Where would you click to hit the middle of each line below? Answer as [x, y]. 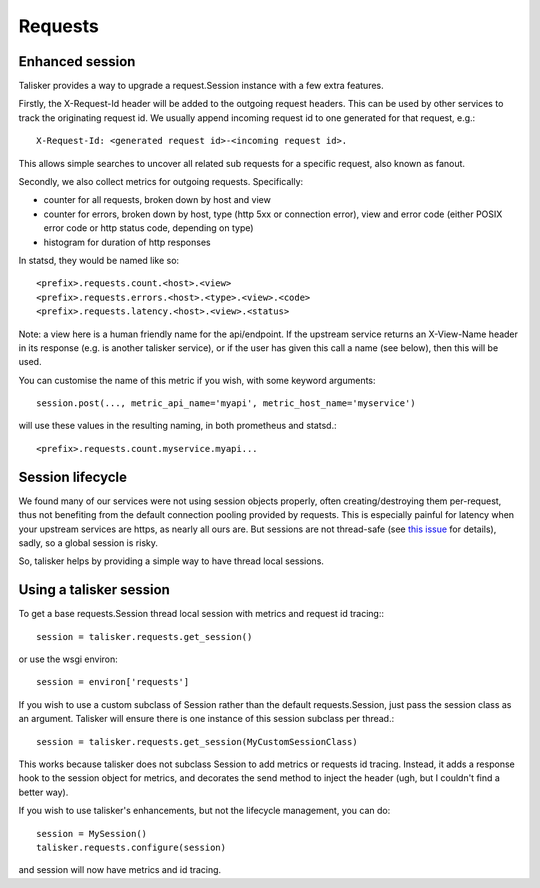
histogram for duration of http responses [127, 242]
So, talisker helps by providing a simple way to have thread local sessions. [171, 561]
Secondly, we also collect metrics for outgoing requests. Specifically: [161, 182]
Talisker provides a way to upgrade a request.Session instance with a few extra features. [201, 86]
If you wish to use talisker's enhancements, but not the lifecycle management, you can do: [204, 811]
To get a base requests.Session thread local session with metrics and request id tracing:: [201, 614]
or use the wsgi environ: [68, 659]
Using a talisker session [94, 590]
